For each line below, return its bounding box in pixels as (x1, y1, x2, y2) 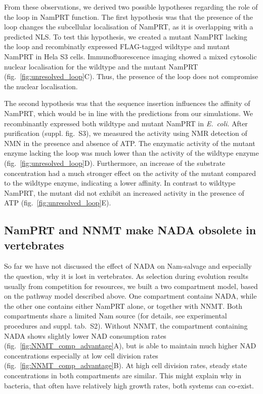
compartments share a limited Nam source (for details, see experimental (4, 310, 227, 321)
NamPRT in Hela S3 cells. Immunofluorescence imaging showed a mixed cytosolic (4, 51, 257, 61)
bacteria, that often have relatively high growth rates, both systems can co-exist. (4, 380, 254, 390)
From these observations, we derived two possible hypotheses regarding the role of (4, 2, 258, 12)
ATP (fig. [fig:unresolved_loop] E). (4, 197, 111, 208)
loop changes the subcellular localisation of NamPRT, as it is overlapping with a (4, 21, 253, 32)
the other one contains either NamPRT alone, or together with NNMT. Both (4, 300, 242, 311)
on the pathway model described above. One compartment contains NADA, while (4, 291, 257, 301)
